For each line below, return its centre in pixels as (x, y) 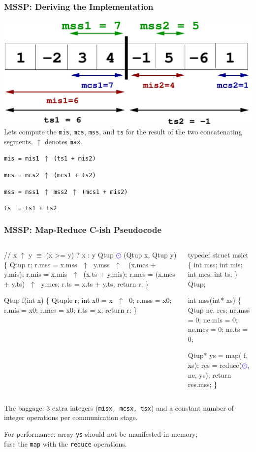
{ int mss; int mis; (215, 264)
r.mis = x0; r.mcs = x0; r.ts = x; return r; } (70, 310)
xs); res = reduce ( (215, 365)
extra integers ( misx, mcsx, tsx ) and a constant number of (143, 407)
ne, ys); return (209, 374)
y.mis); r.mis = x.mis (36, 274)
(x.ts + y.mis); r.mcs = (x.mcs (129, 274)
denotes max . (63, 141)
